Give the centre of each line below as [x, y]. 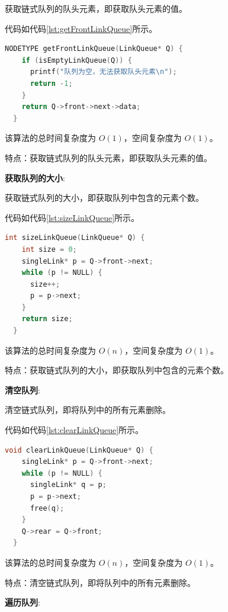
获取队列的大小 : [35, 177]
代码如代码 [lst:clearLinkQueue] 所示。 [74, 430]
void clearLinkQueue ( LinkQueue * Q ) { [79, 450]
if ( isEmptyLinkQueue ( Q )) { [77, 60]
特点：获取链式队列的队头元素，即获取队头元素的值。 [108, 157]
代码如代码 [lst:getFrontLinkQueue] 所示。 [81, 28]
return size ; [47, 319]
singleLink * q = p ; [68, 485]
